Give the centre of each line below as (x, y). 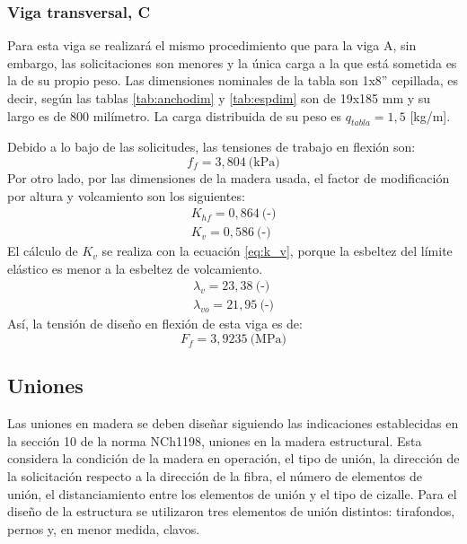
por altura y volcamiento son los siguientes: (126, 195)
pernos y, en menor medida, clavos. (104, 528)
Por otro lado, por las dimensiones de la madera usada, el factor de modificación (229, 177)
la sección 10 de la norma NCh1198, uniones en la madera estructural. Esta (215, 440)
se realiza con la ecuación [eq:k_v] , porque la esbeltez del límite (277, 251)
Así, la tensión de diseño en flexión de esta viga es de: (155, 324)
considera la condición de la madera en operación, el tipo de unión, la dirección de (233, 458)
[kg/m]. (430, 115)
